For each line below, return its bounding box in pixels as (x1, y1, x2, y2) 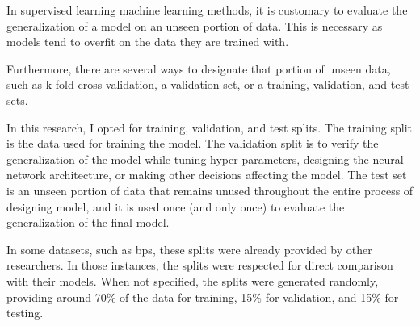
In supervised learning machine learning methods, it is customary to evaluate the (6, 2, 408, 18)
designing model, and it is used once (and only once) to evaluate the (6, 198, 345, 215)
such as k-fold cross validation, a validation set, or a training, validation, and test (6, 76, 409, 93)
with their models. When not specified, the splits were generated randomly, (6, 272, 379, 289)
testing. (6, 304, 44, 321)
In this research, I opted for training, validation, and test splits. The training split (6, 119, 412, 136)
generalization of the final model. (6, 214, 170, 231)
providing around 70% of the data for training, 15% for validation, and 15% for (6, 288, 399, 305)
